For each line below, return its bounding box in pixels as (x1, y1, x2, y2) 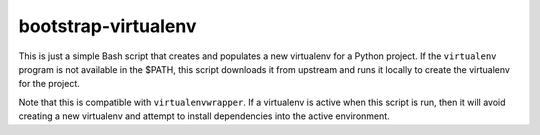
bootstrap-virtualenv (18, 15, 197, 37)
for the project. (18, 78, 80, 90)
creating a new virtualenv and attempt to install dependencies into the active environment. (18, 110, 390, 122)
